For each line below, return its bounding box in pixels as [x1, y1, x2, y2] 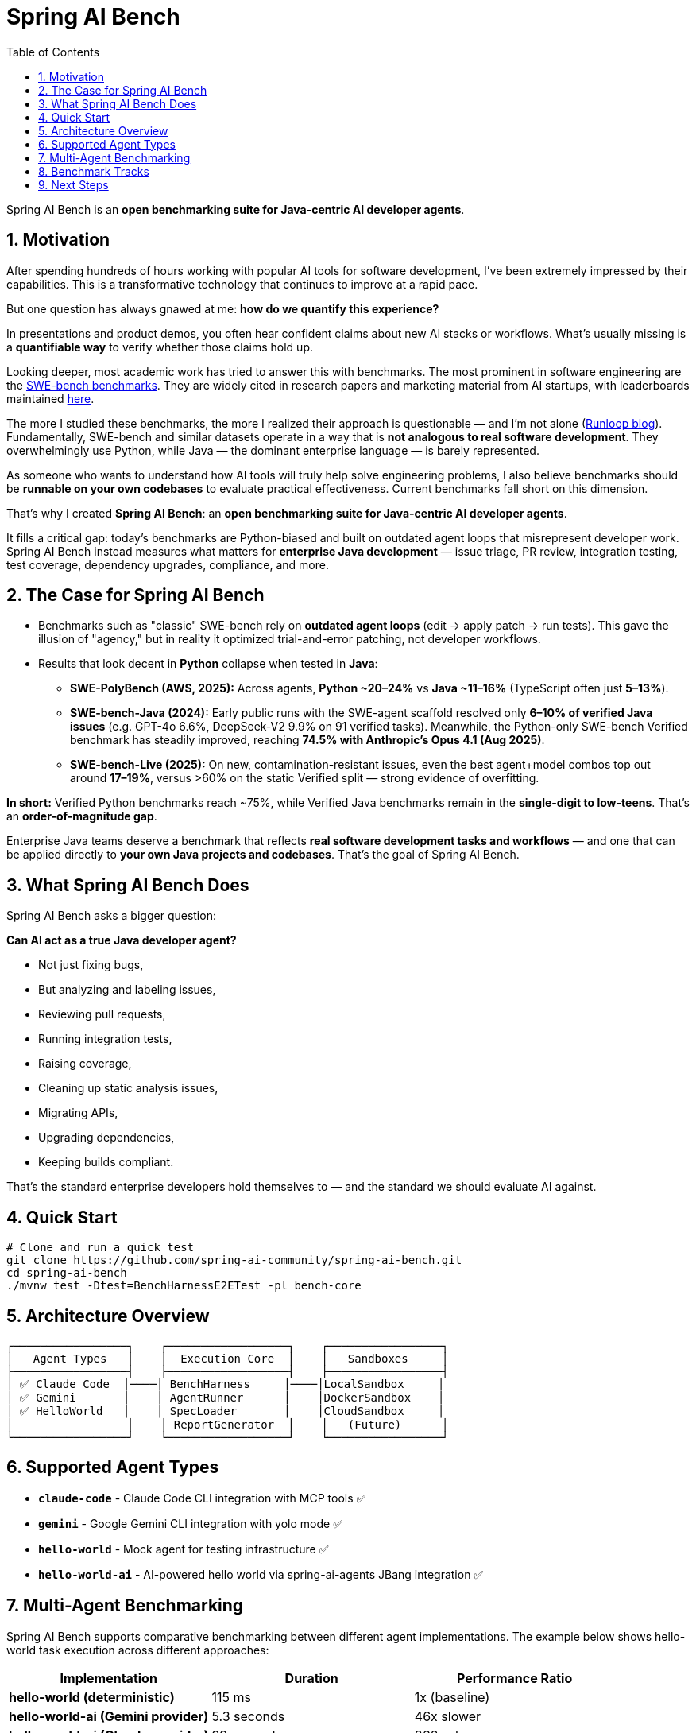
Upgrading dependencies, [38, 1130, 175, 1145]
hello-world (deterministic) [9, 1688, 175, 1705]
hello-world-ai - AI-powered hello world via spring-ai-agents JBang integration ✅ [38, 1567, 484, 1581]
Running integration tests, [38, 1032, 172, 1046]
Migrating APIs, [38, 1106, 118, 1120]
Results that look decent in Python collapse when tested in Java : [38, 657, 378, 671]
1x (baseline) [414, 1688, 490, 1705]
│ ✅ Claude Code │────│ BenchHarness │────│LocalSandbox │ [6, 1377, 445, 1390]
